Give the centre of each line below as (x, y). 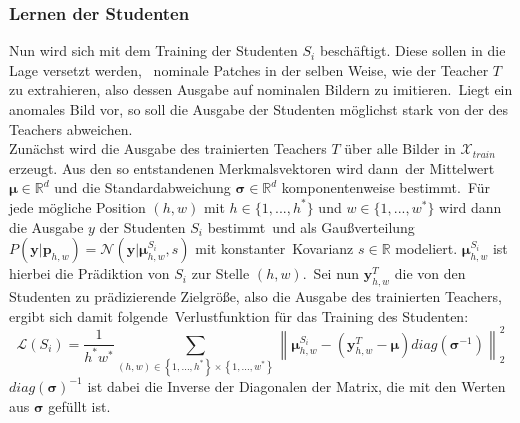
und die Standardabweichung (142, 187)
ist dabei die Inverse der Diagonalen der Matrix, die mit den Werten (296, 385)
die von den (430, 273)
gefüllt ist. (79, 405)
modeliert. (426, 248)
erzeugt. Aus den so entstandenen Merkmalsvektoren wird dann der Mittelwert (252, 167)
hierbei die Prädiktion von (89, 273)
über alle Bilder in (400, 148)
